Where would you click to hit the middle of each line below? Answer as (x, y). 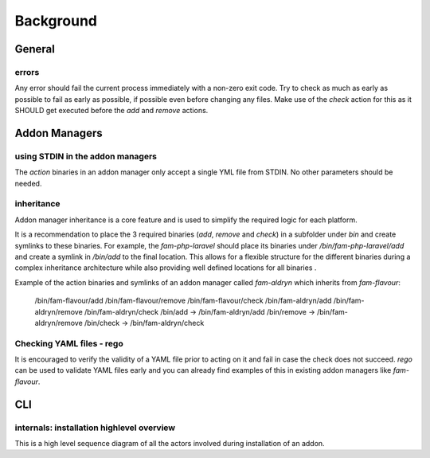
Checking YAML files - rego (69, 343)
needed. (28, 183)
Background (56, 21)
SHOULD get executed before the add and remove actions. (111, 111)
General (35, 49)
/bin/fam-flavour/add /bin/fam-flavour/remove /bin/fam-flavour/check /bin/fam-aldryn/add (183, 301)
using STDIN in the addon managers (86, 156)
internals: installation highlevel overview (95, 428)
